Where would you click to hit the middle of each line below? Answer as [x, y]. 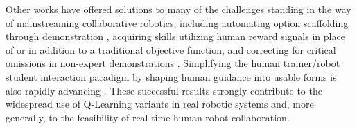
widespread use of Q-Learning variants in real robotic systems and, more [160, 104]
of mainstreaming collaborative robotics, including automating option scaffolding [177, 22]
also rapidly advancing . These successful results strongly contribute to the [164, 90]
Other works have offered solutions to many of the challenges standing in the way [178, 9]
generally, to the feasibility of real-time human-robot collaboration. [148, 117]
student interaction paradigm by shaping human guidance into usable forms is [171, 76]
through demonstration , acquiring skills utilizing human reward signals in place [175, 36]
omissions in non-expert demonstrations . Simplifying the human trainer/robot [173, 63]
